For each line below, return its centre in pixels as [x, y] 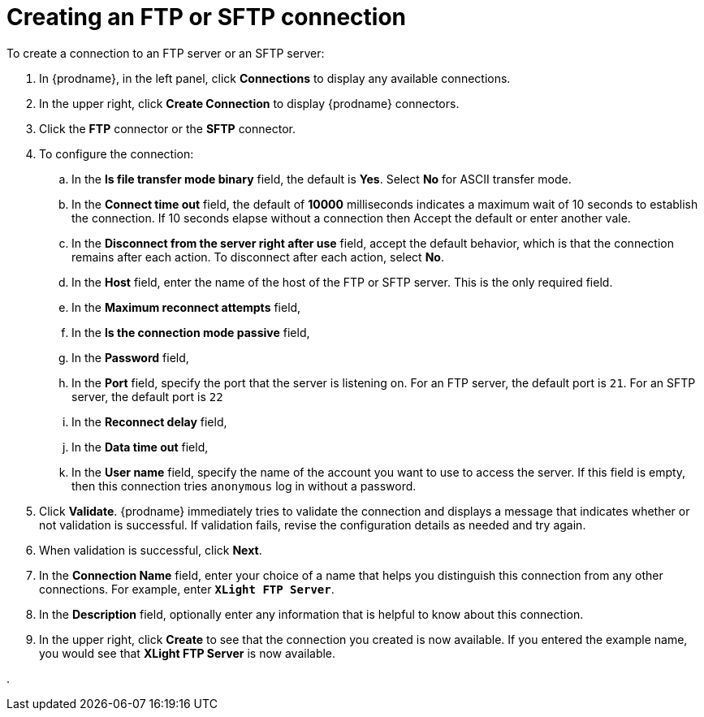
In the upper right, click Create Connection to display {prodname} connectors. [249, 103]
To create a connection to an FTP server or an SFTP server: [166, 53]
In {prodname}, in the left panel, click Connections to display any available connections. [275, 78]
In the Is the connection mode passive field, [191, 332]
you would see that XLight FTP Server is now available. [188, 653]
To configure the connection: [117, 153]
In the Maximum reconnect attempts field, [186, 307]
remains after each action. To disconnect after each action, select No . [258, 257]
